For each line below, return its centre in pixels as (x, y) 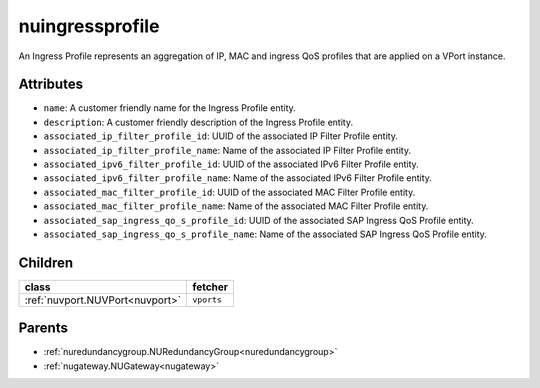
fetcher (210, 287)
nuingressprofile (89, 26)
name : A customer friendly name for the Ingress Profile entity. (170, 108)
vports (206, 300)
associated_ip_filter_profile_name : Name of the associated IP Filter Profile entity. (227, 150)
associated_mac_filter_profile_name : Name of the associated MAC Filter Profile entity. (236, 206)
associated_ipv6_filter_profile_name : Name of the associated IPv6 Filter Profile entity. (237, 178)
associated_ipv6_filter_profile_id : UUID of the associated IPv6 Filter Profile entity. (231, 164)
